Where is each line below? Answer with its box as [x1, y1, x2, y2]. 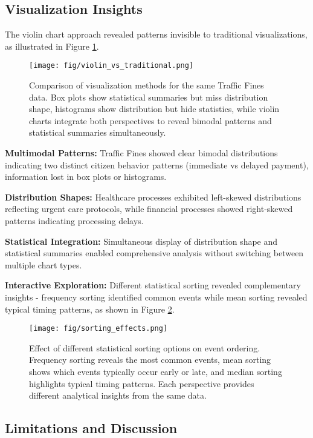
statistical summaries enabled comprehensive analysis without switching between [5, 247, 304, 259]
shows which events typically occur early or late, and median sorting [29, 365, 282, 377]
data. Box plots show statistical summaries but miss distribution [29, 90, 268, 103]
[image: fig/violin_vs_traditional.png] [29, 61, 194, 70]
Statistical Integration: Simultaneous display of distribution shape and [5, 234, 278, 247]
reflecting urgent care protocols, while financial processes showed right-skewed [5, 202, 293, 215]
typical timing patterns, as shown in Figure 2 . [5, 302, 175, 315]
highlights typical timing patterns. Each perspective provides [29, 377, 254, 390]
